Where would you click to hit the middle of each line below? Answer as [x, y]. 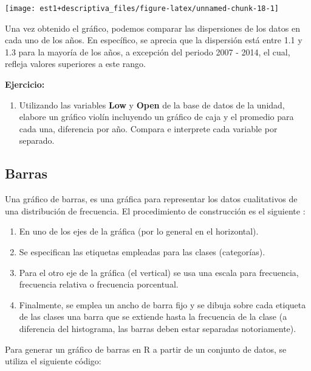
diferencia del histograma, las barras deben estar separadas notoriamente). [158, 328]
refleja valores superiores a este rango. [75, 64]
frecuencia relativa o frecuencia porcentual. [99, 284]
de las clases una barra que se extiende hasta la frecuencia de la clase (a [153, 316]
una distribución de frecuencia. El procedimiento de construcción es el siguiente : [155, 210]
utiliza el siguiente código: [53, 361]
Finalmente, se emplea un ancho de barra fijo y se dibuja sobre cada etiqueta [162, 304]
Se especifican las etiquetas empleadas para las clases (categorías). [142, 251]
